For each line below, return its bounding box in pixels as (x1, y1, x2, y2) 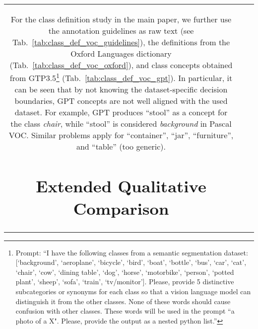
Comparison (73, 197, 169, 220)
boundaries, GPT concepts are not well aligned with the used (14, 95, 228, 107)
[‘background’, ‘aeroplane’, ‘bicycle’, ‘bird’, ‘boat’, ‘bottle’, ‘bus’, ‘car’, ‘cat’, (15, 257, 247, 267)
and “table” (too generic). (76, 141, 166, 153)
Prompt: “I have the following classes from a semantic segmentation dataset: (15, 247, 248, 257)
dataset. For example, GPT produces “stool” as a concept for (14, 106, 228, 118)
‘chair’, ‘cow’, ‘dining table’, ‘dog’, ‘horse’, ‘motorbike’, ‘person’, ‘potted (15, 266, 234, 277)
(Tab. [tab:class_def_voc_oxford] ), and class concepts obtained (9, 59, 233, 71)
